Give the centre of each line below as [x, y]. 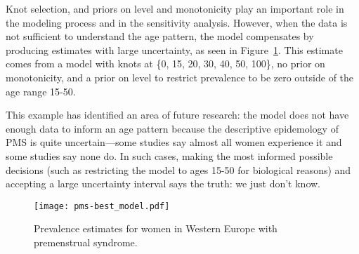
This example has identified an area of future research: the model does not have [177, 115]
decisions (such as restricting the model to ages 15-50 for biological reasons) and [178, 169]
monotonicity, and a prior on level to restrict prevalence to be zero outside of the [180, 77]
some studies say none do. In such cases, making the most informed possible [169, 155]
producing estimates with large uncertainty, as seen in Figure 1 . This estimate [174, 49]
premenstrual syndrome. [86, 242]
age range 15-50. [41, 91]
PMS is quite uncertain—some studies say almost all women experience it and [174, 142]
